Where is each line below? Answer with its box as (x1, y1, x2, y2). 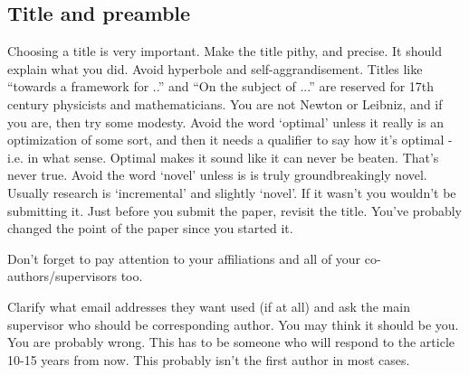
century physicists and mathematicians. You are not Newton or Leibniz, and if (7, 94, 443, 113)
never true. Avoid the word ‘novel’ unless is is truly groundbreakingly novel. (7, 165, 427, 184)
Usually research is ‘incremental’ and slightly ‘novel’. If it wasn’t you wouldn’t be (7, 183, 456, 202)
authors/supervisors (7, 267, 118, 286)
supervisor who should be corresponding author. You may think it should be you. (7, 314, 459, 333)
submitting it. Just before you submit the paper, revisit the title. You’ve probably (7, 201, 462, 220)
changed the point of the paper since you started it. (7, 219, 293, 238)
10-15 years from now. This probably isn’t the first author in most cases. (7, 350, 410, 369)
